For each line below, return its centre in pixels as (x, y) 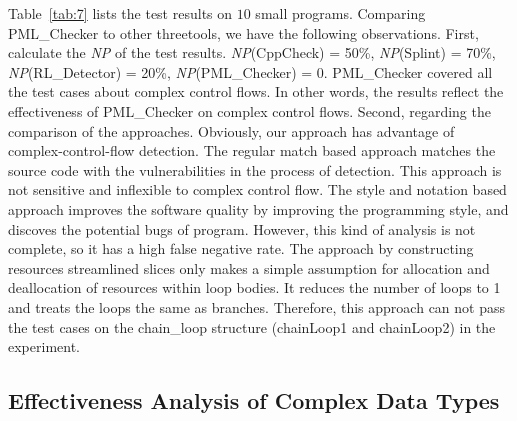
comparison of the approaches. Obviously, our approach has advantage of (231, 130)
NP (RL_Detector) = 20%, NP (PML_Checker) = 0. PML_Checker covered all (250, 71)
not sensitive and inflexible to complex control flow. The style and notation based (257, 189)
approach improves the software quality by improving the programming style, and (258, 208)
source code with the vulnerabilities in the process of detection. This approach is (255, 169)
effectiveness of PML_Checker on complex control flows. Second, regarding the (249, 110)
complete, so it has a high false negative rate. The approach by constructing (241, 248)
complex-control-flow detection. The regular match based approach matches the (252, 150)
